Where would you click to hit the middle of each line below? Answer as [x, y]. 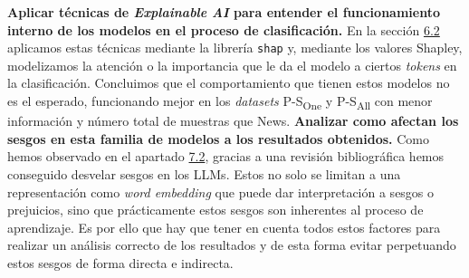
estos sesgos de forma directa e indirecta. [120, 262]
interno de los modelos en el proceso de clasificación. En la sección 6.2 [224, 29]
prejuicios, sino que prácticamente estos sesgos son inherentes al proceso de [215, 210]
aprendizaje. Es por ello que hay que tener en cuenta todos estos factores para [224, 227]
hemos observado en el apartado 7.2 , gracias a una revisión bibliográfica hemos [226, 156]
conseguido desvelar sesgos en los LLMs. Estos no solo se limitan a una [204, 173]
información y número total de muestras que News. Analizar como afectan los [233, 121]
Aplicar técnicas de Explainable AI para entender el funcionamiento [224, 12]
